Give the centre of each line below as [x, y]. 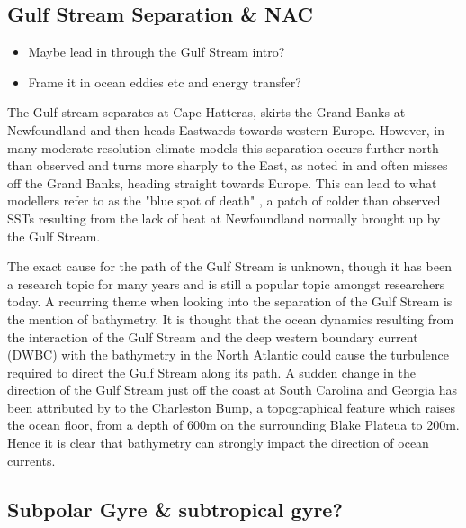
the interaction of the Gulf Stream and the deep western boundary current [213, 337]
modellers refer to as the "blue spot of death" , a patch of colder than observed [224, 200]
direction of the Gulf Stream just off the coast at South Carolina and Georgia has [232, 390]
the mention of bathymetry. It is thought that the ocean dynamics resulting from [231, 319]
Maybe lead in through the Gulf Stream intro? [157, 52]
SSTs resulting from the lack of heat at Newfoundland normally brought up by [224, 218]
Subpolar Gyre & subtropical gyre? [175, 509]
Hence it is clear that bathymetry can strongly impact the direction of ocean [218, 443]
